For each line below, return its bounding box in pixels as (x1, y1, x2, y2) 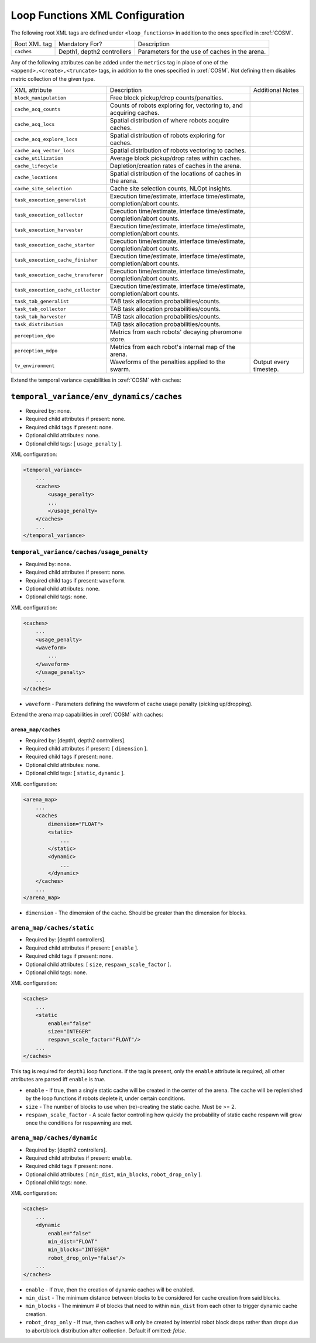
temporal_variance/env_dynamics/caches (11, 392, 183, 401)
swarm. (109, 365, 131, 374)
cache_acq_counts (14, 106, 61, 112)
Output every (253, 358, 290, 366)
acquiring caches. (109, 109, 160, 117)
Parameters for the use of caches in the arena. (138, 47, 266, 56)
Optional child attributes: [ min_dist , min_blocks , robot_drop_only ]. (25, 1171, 202, 1178)
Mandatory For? (59, 40, 102, 48)
